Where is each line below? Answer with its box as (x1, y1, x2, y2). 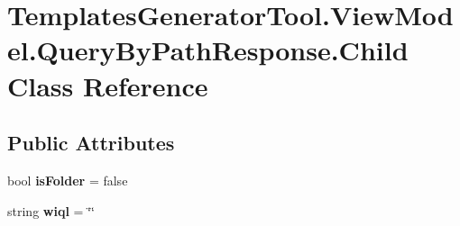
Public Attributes (7, 129, 175, 157)
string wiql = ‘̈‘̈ (7, 201, 95, 220)
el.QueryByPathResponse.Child (7, 32, 409, 68)
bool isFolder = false (7, 170, 128, 189)
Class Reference (7, 67, 208, 104)
